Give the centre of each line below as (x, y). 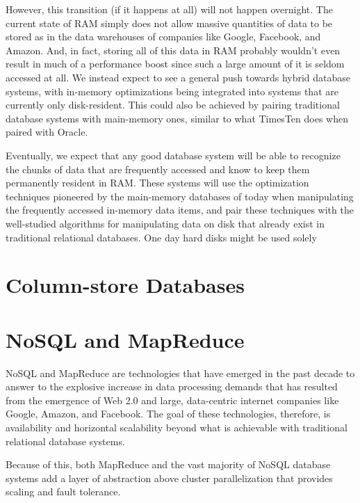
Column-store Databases (125, 285)
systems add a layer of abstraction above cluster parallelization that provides (169, 478)
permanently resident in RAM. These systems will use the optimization (157, 183)
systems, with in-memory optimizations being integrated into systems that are (172, 91)
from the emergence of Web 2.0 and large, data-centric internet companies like (172, 400)
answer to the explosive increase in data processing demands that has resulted (172, 386)
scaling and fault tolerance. (63, 492)
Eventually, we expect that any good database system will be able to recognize (173, 155)
